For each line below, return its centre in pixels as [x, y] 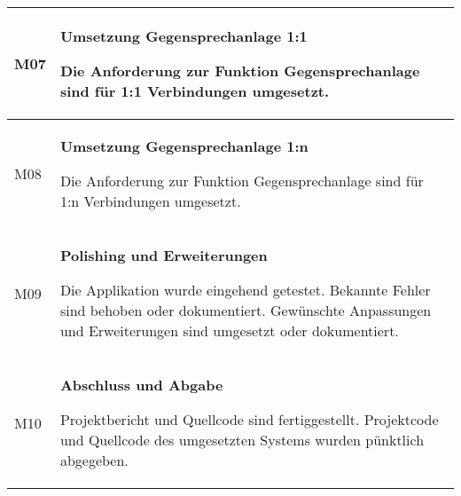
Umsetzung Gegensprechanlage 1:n [184, 146]
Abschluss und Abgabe [141, 385]
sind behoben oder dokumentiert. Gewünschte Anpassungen [246, 310]
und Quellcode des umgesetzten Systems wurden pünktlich [242, 440]
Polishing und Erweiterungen [164, 255]
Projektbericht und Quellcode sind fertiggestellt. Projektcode [249, 419]
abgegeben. [94, 460]
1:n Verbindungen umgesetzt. [150, 201]
